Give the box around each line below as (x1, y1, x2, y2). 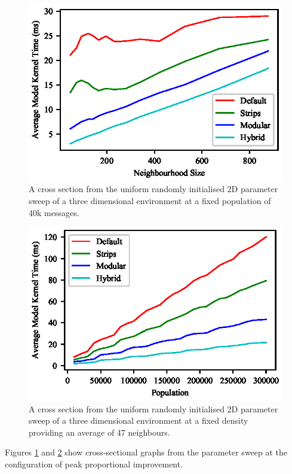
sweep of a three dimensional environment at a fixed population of (29, 194, 271, 206)
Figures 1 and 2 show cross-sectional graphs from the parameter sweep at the (5, 446, 288, 458)
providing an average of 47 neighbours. (29, 426, 170, 438)
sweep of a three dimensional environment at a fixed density (29, 414, 248, 427)
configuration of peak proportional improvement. (5, 458, 183, 470)
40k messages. (29, 206, 79, 218)
